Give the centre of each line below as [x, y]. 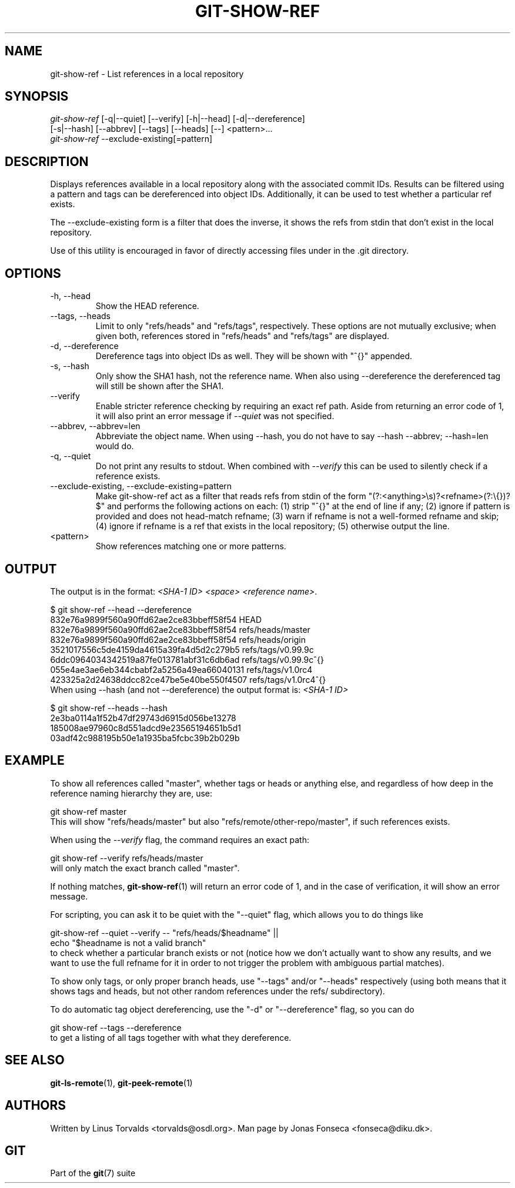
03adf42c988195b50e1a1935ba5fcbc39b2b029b [145, 738]
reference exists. [128, 476]
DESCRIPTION [47, 161]
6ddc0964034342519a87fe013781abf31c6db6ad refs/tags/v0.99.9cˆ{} [187, 659]
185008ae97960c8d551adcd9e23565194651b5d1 [146, 728]
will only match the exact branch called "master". [145, 868]
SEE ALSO [35, 1060]
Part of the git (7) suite [93, 1173]
